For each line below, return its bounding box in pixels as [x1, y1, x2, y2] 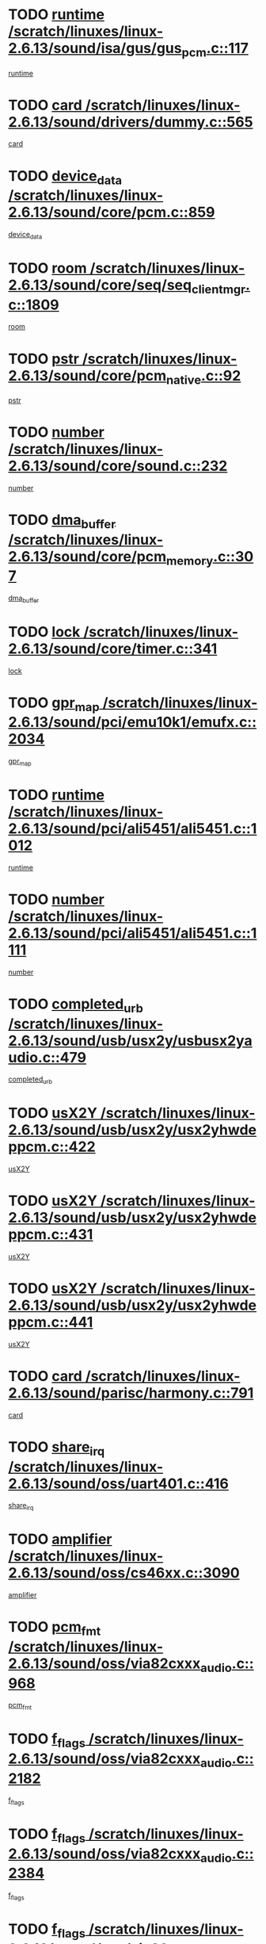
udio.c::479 [8, 1048, 87, 1066]
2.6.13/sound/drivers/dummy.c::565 [8, 113, 253, 131]
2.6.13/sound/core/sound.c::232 [8, 457, 228, 475]
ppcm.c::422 [8, 1138, 97, 1156]
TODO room [8, 259, 87, 277]
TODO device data [8, 166, 123, 188]
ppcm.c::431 [8, 1226, 93, 1244]
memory [165, 553, 214, 568]
